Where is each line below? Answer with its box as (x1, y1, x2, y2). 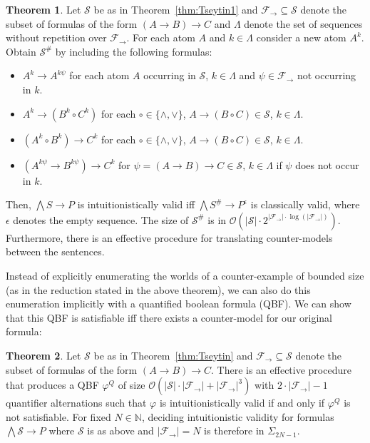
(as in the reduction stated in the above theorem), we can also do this (6, 282, 311, 297)
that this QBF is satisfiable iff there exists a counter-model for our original (6, 310, 332, 325)
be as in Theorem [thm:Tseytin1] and (93, 2, 258, 16)
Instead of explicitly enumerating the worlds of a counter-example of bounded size (6, 268, 364, 282)
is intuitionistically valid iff (77, 197, 195, 212)
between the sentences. (6, 244, 105, 259)
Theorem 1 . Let (6, 2, 81, 16)
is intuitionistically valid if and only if (159, 395, 325, 410)
